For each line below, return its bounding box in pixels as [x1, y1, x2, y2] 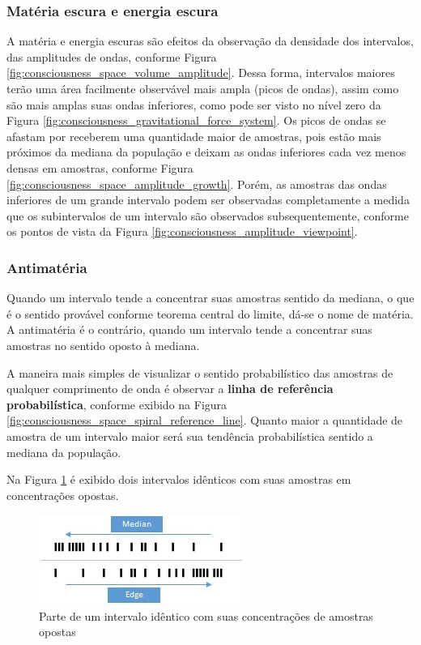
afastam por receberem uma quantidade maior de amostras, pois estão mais [6, 127, 381, 144]
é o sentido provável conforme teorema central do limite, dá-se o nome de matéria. [6, 305, 414, 322]
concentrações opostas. [6, 486, 119, 503]
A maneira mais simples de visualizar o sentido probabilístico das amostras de [6, 364, 393, 381]
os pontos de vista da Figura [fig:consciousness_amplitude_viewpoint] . [6, 223, 358, 240]
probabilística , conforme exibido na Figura [6, 395, 228, 412]
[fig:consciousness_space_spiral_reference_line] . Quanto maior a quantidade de [6, 412, 403, 429]
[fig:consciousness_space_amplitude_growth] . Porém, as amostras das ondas [6, 175, 387, 192]
